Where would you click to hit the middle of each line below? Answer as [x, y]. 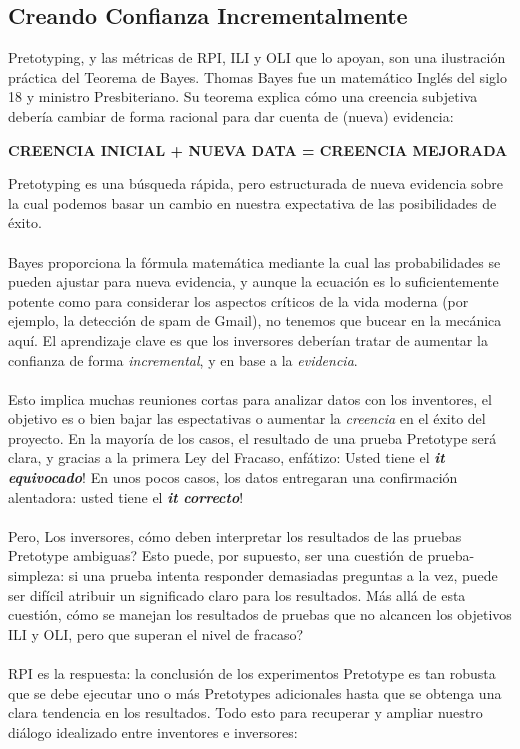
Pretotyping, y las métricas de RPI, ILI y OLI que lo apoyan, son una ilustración [257, 57]
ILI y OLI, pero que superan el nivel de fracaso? [156, 633]
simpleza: [36, 575]
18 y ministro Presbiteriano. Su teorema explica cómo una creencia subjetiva [243, 96]
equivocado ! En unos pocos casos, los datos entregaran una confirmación [233, 477]
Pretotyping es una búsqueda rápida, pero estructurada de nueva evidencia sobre [256, 183]
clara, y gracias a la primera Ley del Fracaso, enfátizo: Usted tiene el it [226, 457]
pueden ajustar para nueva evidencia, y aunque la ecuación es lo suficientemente [253, 281]
